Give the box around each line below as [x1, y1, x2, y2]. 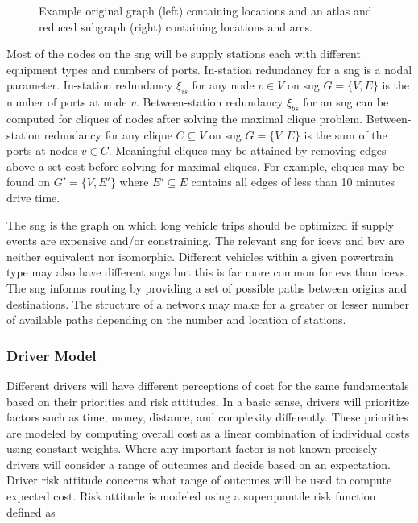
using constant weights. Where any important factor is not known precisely [6, 440, 378, 457]
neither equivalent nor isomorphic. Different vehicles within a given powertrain [6, 247, 394, 264]
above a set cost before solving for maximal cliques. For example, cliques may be [6, 157, 404, 174]
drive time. [6, 189, 60, 205]
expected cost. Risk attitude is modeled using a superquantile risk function [6, 488, 376, 504]
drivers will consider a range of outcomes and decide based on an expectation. [6, 455, 391, 472]
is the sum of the [304, 126, 387, 143]
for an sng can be [303, 93, 389, 110]
